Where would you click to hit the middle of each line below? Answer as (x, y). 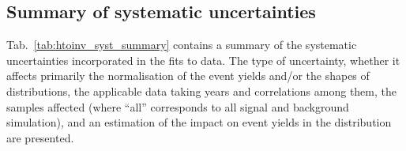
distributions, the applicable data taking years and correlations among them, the (202, 91)
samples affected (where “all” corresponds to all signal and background (178, 106)
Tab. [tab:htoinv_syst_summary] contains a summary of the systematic (182, 45)
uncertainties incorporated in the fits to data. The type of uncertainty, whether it (203, 60)
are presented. (40, 137)
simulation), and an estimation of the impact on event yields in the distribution (199, 122)
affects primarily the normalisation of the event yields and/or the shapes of (188, 75)
